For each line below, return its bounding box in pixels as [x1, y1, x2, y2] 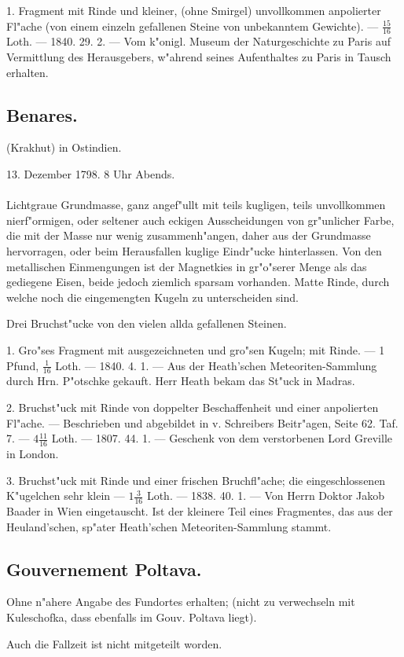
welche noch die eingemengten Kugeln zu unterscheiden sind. [6, 288, 299, 305]
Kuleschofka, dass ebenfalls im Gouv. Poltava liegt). [6, 608, 257, 625]
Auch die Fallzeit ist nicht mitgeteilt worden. [6, 635, 222, 651]
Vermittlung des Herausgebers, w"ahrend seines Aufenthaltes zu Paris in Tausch [6, 49, 391, 65]
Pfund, [6, 357, 39, 373]
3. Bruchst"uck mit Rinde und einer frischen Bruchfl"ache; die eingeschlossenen [6, 472, 386, 488]
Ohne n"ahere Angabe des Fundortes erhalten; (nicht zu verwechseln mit [6, 593, 355, 610]
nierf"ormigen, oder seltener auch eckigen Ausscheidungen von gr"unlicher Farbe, [6, 211, 395, 228]
